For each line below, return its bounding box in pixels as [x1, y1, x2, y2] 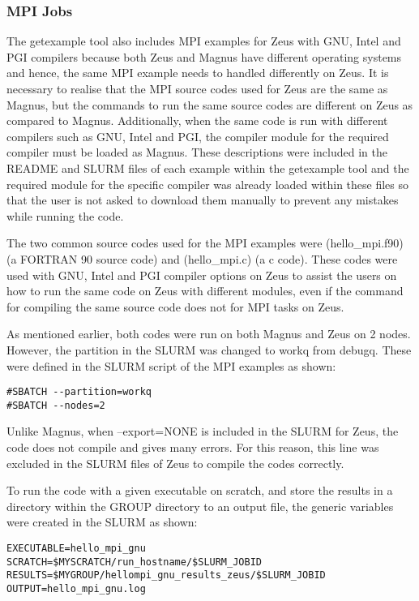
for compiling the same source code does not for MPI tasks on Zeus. [6, 298, 344, 315]
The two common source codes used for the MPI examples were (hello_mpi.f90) [6, 234, 404, 251]
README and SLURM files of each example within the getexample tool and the [6, 159, 409, 176]
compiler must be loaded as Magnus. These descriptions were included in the [6, 144, 387, 161]
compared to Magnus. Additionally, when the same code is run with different [6, 112, 388, 129]
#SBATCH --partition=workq [6, 386, 152, 398]
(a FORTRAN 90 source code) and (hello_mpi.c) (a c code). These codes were [6, 250, 398, 267]
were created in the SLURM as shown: [6, 513, 198, 530]
